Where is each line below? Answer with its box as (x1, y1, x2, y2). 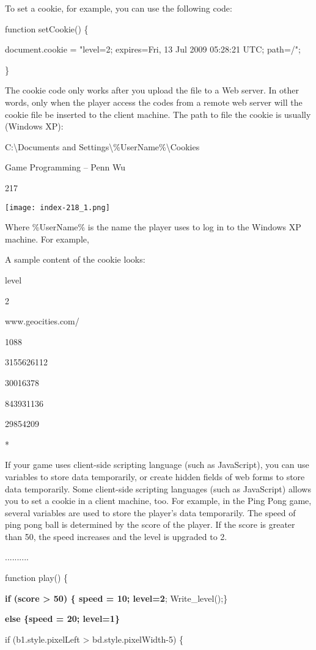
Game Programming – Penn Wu (5, 161, 125, 173)
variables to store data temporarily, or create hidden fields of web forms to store (5, 470, 305, 483)
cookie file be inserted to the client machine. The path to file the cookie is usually (5, 108, 311, 120)
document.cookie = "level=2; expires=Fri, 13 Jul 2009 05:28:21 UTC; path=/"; (5, 43, 301, 56)
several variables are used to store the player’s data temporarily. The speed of (5, 506, 296, 519)
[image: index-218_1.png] (5, 203, 110, 212)
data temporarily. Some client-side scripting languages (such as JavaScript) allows (5, 482, 311, 495)
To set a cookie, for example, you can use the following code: (5, 2, 232, 14)
